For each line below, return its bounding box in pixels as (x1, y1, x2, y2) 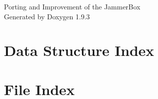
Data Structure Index (4, 40, 155, 60)
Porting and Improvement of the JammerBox (4, 1, 141, 11)
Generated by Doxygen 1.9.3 (4, 11, 90, 21)
